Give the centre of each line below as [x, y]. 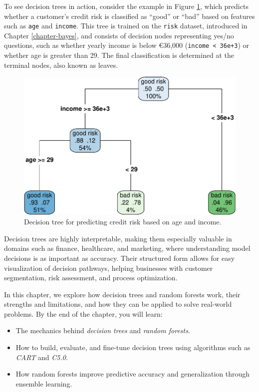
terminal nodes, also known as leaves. [61, 65]
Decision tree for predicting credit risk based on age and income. [123, 222]
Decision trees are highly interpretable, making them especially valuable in [118, 238]
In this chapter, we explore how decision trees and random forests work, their [122, 294]
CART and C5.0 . [42, 357]
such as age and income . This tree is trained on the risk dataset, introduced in [126, 26]
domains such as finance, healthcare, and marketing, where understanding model [127, 248]
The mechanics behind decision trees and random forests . [103, 330]
